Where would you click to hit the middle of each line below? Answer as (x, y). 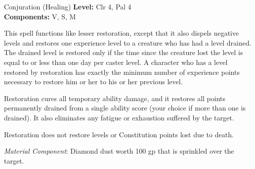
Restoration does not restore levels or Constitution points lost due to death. (119, 134)
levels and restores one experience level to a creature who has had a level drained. (128, 42)
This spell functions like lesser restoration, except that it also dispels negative (122, 33)
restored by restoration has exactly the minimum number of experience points (122, 72)
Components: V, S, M (40, 16)
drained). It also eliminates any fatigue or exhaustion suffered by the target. (119, 117)
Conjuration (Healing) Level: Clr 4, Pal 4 (68, 6)
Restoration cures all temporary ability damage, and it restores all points (115, 98)
